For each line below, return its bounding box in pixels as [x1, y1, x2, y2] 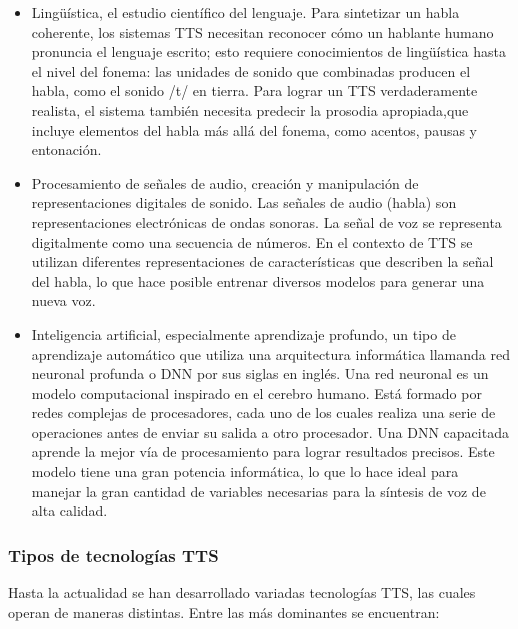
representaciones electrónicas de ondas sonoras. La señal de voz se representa [31, 211, 502, 232]
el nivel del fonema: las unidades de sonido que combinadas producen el [31, 60, 471, 81]
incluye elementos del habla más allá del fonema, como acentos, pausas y [31, 119, 478, 140]
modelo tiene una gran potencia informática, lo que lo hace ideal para [31, 461, 459, 482]
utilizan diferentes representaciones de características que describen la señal [31, 251, 494, 272]
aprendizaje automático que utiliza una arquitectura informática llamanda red [31, 343, 510, 364]
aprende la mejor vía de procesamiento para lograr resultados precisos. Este [31, 441, 495, 462]
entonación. [31, 139, 102, 160]
